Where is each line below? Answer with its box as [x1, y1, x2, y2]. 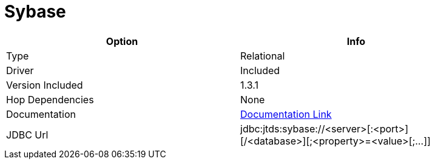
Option [106, 35, 138, 47]
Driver [6, 64, 34, 77]
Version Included [6, 78, 83, 91]
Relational [240, 49, 285, 62]
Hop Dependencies [6, 93, 94, 106]
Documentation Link [240, 108, 332, 120]
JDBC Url [6, 128, 49, 141]
